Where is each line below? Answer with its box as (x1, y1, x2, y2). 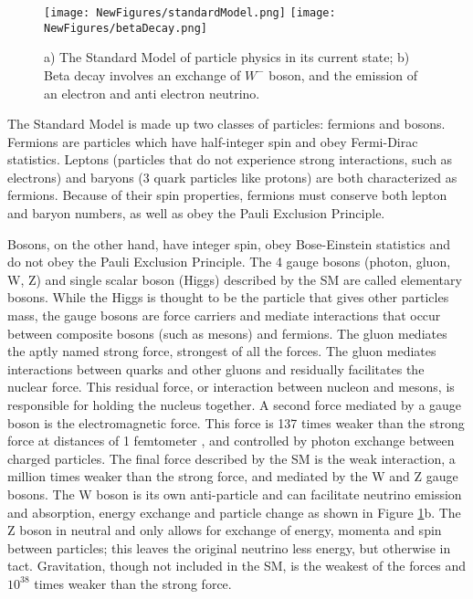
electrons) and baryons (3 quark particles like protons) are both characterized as (7, 167, 457, 186)
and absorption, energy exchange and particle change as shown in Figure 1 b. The (7, 502, 461, 521)
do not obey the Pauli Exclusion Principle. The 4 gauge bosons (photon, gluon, (7, 252, 451, 271)
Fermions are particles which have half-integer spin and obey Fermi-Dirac (7, 131, 418, 151)
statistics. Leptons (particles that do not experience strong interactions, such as (7, 150, 453, 169)
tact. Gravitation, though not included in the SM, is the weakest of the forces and (7, 556, 467, 575)
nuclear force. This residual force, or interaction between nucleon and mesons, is (7, 377, 455, 396)
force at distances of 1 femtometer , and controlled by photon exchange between (7, 431, 455, 450)
